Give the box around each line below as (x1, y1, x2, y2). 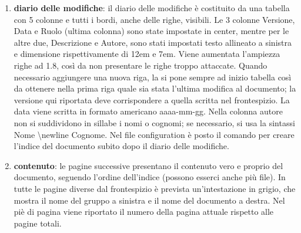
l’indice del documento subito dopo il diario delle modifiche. (14, 140, 229, 152)
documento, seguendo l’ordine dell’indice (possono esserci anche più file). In (14, 171, 286, 183)
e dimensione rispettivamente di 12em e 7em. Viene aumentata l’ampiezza (14, 48, 280, 60)
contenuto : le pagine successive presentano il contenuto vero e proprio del (14, 159, 283, 171)
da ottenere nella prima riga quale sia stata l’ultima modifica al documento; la (14, 82, 296, 94)
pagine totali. (14, 217, 62, 229)
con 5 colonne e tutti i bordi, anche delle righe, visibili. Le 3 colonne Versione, (14, 13, 295, 25)
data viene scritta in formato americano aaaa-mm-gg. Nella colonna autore (14, 105, 283, 117)
